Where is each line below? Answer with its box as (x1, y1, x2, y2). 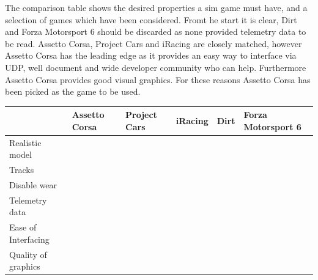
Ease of (9, 221, 37, 234)
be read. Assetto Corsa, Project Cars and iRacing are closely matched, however (5, 37, 302, 50)
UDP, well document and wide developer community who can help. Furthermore (5, 61, 306, 73)
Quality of (9, 248, 47, 260)
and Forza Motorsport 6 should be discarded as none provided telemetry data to (5, 25, 306, 38)
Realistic (9, 136, 42, 149)
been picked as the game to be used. (5, 85, 141, 98)
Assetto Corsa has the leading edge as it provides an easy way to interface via (5, 49, 297, 62)
